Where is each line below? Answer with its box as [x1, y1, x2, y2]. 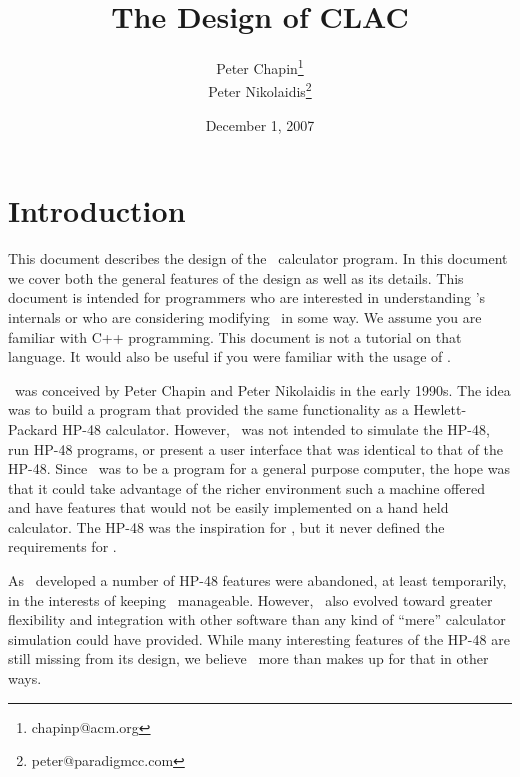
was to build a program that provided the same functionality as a [8, 399, 409, 420]
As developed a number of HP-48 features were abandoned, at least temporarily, [8, 570, 507, 591]
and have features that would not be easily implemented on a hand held [8, 497, 449, 518]
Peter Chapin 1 [216, 55, 304, 78]
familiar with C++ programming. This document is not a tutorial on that [8, 326, 462, 347]
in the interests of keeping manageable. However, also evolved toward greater [8, 589, 493, 610]
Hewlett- [413, 399, 467, 420]
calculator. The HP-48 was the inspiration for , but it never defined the [8, 516, 445, 537]
